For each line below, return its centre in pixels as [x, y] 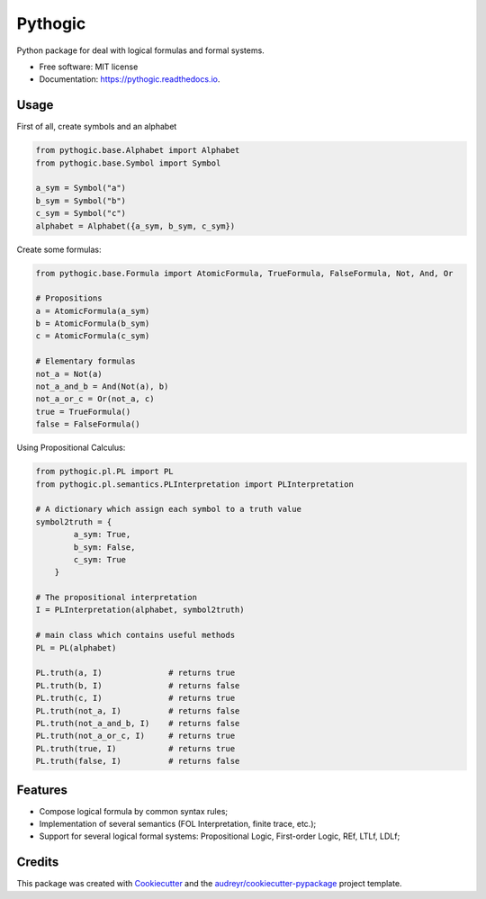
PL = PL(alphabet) [76, 647]
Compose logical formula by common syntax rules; [134, 811]
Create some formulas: [59, 249]
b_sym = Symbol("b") [81, 201]
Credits [38, 863]
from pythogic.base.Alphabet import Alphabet [138, 150]
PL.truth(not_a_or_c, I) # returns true [135, 736]
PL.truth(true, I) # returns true [135, 748]
